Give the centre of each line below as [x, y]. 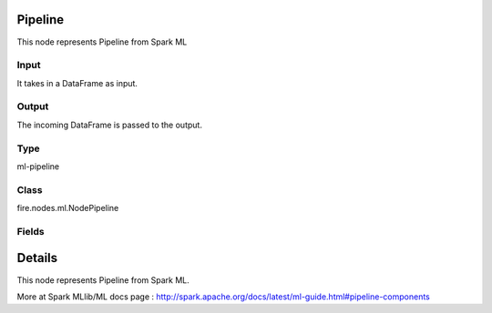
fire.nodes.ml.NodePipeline [68, 208]
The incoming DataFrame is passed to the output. [109, 125]
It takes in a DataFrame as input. [77, 83]
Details [37, 258]
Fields [31, 231]
